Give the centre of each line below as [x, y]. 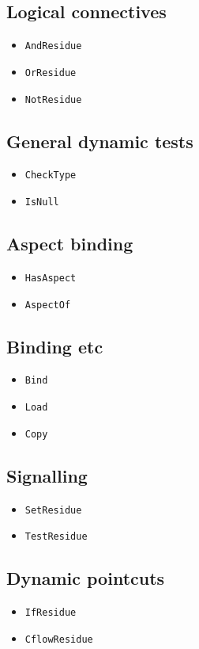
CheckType [51, 176]
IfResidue [51, 613]
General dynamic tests [100, 141]
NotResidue [53, 99]
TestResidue [56, 537]
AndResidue [53, 46]
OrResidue [51, 73]
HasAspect [51, 278]
